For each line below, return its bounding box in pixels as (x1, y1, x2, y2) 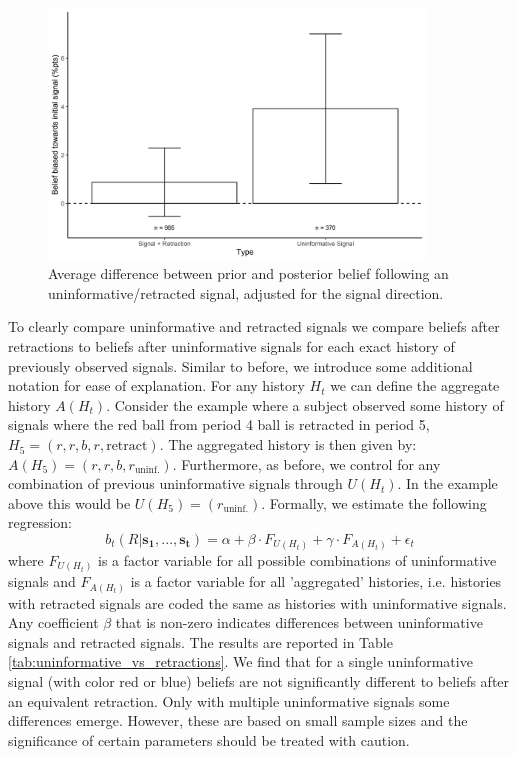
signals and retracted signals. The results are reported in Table (8, 631, 393, 652)
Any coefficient (8, 612, 99, 633)
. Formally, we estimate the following (261, 492, 487, 513)
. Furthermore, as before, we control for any (172, 453, 441, 474)
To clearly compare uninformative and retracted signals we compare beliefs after (8, 316, 500, 337)
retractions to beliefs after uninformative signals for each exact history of (8, 336, 455, 357)
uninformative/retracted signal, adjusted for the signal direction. (48, 282, 444, 303)
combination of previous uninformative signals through (8, 473, 343, 494)
